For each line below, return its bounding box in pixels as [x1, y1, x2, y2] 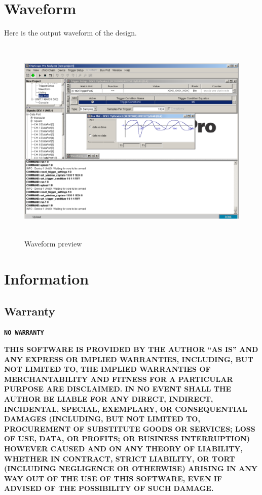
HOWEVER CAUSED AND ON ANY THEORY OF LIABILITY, [4, 443, 243, 454]
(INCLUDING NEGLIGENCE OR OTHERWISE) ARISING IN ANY [4, 463, 258, 474]
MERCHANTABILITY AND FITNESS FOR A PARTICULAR [4, 373, 233, 384]
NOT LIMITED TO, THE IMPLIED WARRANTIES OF [4, 364, 211, 374]
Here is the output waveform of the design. [4, 27, 137, 38]
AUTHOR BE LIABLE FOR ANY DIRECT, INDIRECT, [4, 394, 213, 404]
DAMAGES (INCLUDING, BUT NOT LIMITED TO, [4, 413, 200, 424]
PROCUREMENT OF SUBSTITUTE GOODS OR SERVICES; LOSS [4, 423, 255, 434]
